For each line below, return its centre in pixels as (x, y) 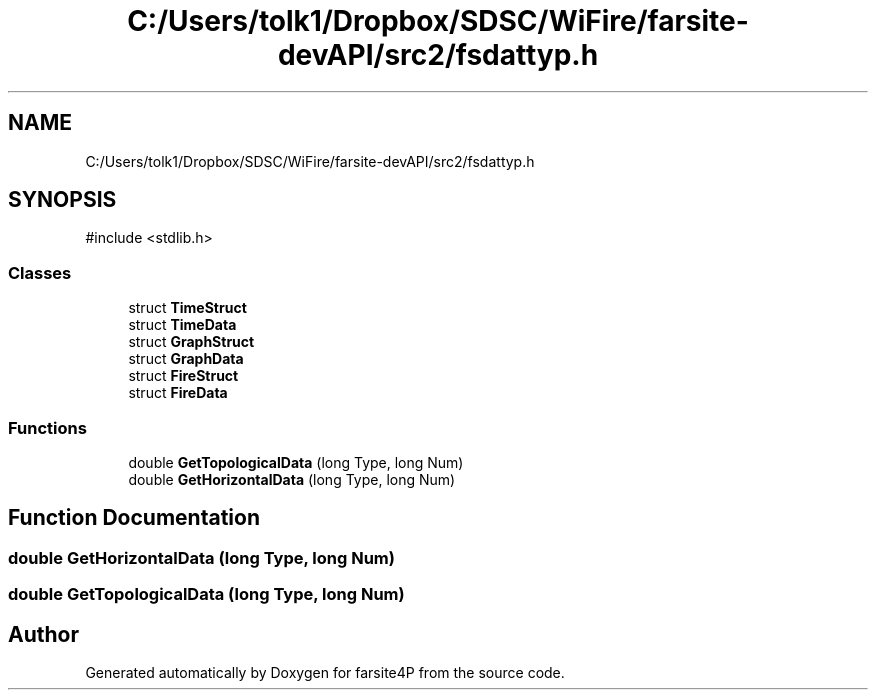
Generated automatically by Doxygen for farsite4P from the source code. (325, 672)
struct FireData (178, 393)
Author (43, 634)
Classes (40, 272)
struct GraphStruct (191, 342)
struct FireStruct (183, 376)
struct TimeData (182, 325)
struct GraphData (186, 359)
